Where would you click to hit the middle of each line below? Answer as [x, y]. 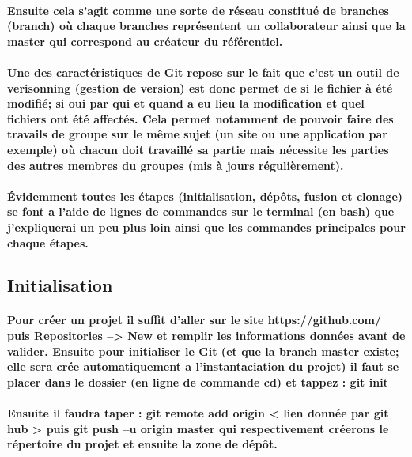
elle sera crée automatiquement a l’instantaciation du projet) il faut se [203, 366]
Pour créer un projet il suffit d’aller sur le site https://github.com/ [195, 320]
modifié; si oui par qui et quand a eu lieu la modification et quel [186, 103]
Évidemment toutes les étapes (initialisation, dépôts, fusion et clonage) [205, 196]
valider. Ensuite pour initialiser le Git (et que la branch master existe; [203, 351]
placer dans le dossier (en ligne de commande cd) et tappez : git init [198, 381]
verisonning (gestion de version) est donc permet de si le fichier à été [200, 87]
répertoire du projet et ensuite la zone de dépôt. [142, 444]
